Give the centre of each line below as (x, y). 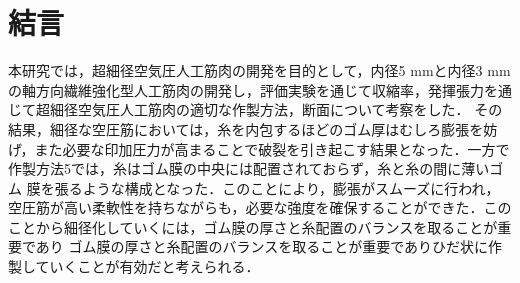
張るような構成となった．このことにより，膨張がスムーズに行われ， (277, 187)
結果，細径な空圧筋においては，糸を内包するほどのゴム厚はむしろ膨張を (246, 128)
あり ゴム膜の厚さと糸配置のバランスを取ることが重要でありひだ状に (262, 246)
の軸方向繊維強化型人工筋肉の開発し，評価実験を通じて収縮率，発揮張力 (246, 89)
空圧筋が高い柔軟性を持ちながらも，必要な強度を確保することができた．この (260, 207)
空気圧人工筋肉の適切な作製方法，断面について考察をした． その (290, 109)
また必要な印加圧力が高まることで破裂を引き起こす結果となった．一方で (272, 148)
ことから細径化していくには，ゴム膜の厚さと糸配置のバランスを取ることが (253, 226)
